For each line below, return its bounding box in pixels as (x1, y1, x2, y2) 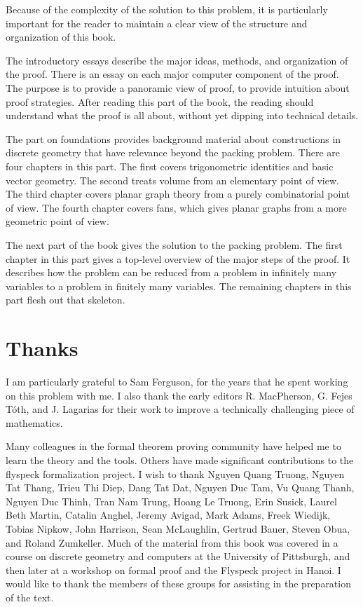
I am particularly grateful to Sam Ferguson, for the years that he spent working (6, 374, 348, 388)
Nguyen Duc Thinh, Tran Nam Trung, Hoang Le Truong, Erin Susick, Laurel (6, 493, 337, 508)
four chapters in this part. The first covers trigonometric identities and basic (6, 158, 334, 173)
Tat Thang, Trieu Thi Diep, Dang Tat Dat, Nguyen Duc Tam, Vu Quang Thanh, (6, 480, 355, 495)
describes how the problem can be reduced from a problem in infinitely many (6, 265, 337, 280)
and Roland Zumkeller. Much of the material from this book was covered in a (6, 535, 338, 550)
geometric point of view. (6, 214, 109, 229)
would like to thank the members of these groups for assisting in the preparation (6, 576, 351, 591)
